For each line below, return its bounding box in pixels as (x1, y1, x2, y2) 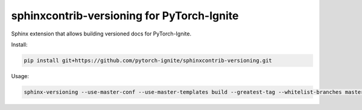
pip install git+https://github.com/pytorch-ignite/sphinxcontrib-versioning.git (24, 57, 273, 64)
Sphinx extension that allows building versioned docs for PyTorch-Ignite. (11, 30, 192, 37)
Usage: (11, 72, 30, 79)
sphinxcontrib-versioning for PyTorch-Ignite (11, 9, 239, 22)
